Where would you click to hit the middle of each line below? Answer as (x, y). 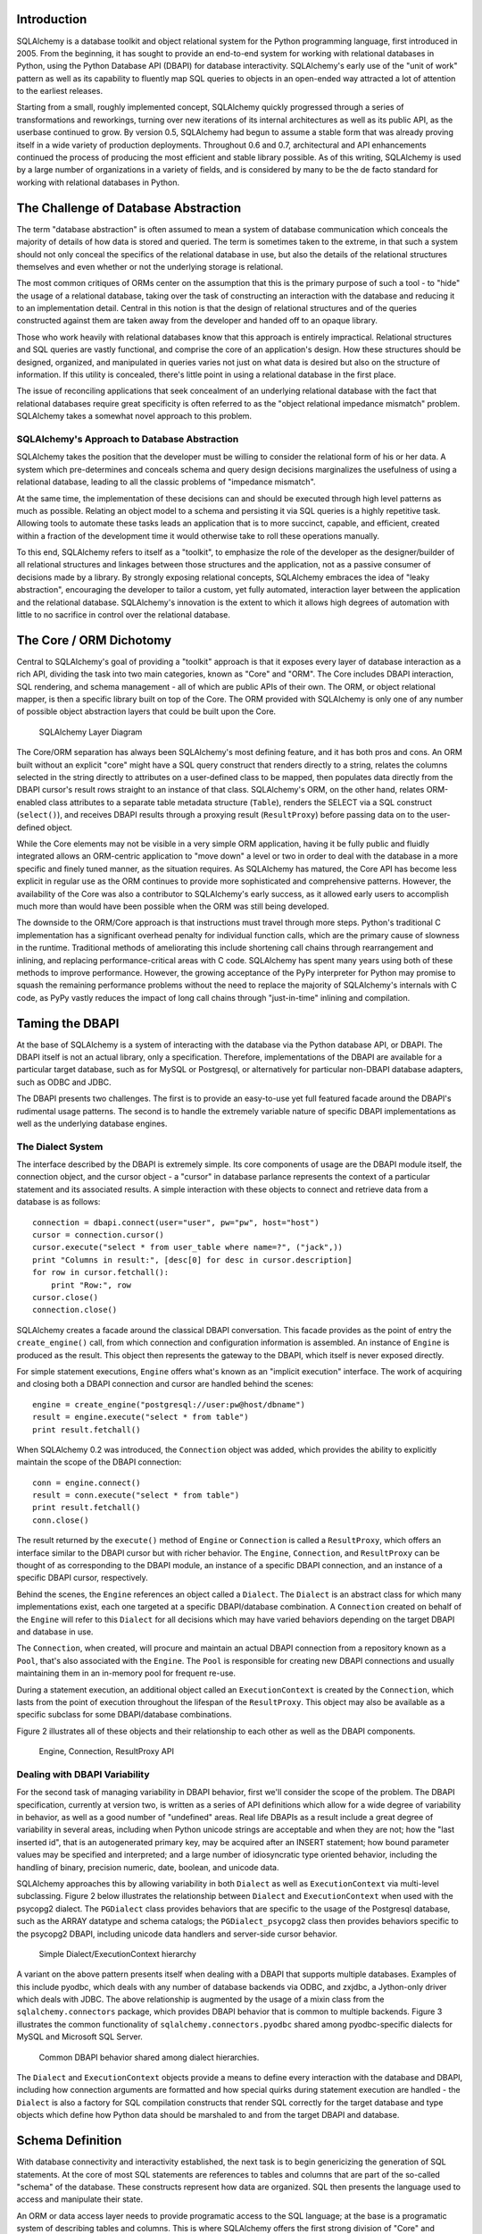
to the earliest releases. (59, 91)
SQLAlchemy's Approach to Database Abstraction (128, 439)
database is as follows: (58, 1202)
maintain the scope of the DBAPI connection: (99, 1462)
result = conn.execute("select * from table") (136, 1495)
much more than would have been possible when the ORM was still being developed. (173, 906)
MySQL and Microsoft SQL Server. (79, 2037)
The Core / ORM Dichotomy (94, 640)
